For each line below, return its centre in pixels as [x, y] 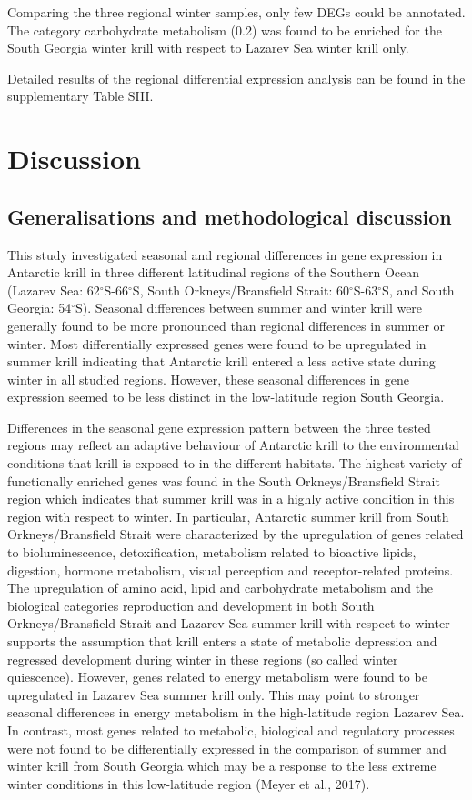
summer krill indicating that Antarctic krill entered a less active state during [221, 361]
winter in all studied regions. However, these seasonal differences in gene [208, 379]
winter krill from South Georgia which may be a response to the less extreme [222, 766]
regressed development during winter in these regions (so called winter [203, 659]
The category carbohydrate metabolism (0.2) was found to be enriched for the [225, 30]
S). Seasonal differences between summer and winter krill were [249, 308]
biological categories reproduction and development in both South [191, 605]
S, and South [418, 290]
